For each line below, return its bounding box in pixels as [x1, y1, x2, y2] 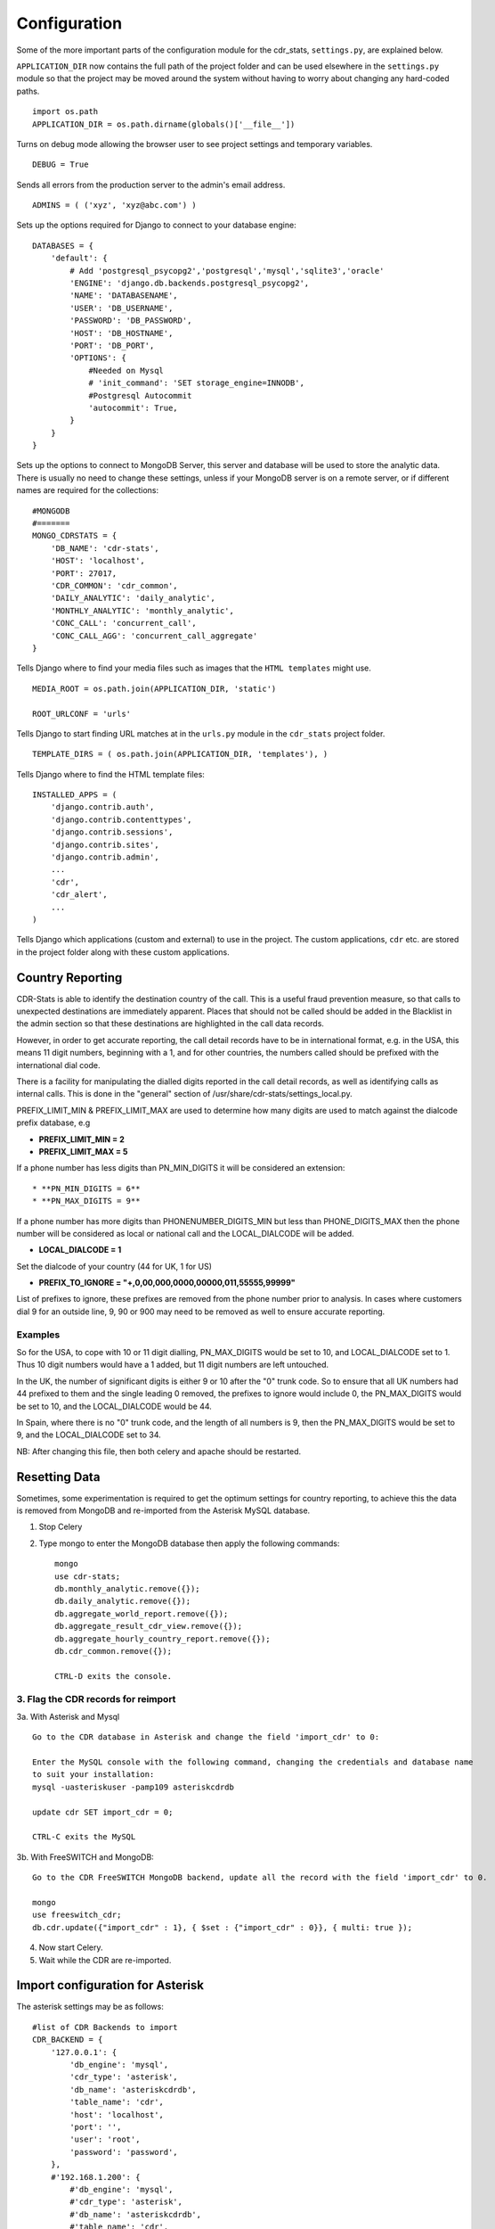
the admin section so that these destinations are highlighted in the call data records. [16, 1018, 325, 1029]
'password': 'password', [69, 2147, 178, 2157]
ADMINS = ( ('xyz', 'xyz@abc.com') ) [32, 201, 198, 210]
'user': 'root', [69, 2134, 141, 2144]
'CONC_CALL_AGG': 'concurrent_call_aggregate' [50, 630, 258, 641]
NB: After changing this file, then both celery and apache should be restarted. [16, 1445, 302, 1457]
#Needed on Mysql [88, 366, 165, 375]
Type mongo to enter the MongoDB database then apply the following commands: [38, 1538, 340, 1549]
